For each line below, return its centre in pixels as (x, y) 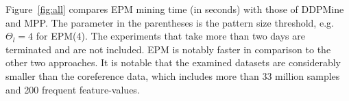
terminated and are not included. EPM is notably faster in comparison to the (168, 49)
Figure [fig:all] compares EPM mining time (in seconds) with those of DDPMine (175, 9)
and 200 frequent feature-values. (73, 89)
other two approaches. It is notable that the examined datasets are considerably (173, 62)
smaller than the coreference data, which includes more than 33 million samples (173, 75)
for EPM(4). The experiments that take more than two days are (171, 36)
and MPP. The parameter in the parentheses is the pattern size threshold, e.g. (170, 22)
